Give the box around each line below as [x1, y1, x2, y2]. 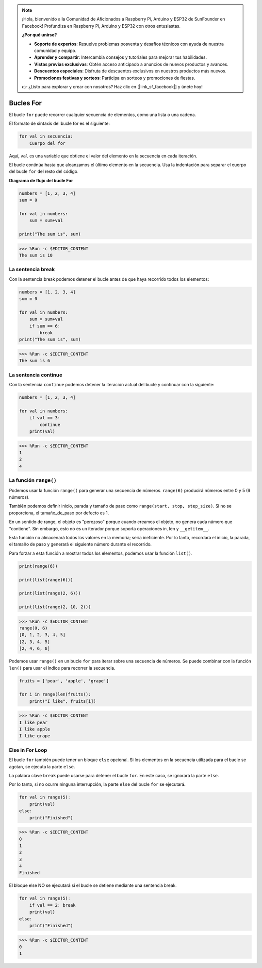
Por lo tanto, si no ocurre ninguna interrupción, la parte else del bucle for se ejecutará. [9, 781, 186, 787]
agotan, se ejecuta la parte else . [9, 764, 75, 769]
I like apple [19, 727, 50, 732]
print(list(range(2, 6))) [19, 591, 81, 596]
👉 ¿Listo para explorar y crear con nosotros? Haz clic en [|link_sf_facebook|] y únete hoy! [22, 84, 203, 89]
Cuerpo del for [29, 140, 65, 146]
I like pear [19, 719, 48, 725]
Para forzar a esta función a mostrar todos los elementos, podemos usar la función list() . [9, 550, 193, 556]
